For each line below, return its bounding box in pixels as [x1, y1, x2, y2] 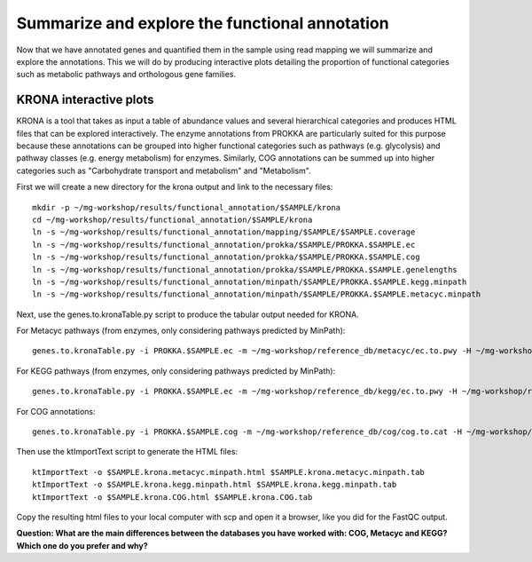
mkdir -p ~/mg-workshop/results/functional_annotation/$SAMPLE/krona [32, 202, 341, 212]
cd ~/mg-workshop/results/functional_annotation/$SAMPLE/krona [32, 214, 313, 225]
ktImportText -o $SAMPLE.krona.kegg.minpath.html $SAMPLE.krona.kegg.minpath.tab [32, 479, 397, 490]
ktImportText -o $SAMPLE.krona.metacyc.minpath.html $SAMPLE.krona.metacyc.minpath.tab [32, 467, 426, 477]
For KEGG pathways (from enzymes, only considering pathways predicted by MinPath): [16, 365, 336, 376]
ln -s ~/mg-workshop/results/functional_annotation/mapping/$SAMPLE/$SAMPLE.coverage [32, 227, 416, 237]
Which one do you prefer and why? [16, 540, 148, 550]
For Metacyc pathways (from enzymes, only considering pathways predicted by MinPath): [16, 325, 346, 336]
